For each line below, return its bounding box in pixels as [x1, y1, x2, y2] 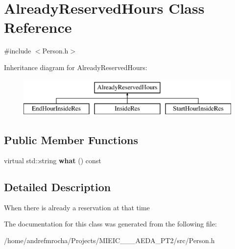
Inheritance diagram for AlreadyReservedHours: [4, 62, 147, 72]
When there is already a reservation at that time [4, 202, 150, 212]
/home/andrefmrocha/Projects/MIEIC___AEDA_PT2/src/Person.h [4, 235, 215, 245]
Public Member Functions [4, 132, 138, 148]
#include [4, 46, 31, 56]
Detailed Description [4, 179, 111, 194]
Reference [4, 17, 72, 37]
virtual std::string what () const [4, 155, 101, 165]
